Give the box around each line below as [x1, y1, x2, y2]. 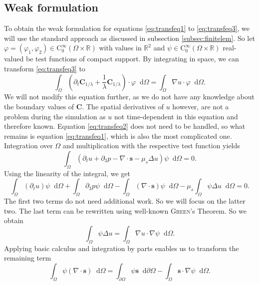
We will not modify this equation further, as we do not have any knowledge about [4, 91, 255, 102]
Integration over [4, 140, 53, 151]
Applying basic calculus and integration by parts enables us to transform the [4, 243, 239, 253]
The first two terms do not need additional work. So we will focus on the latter [4, 196, 246, 206]
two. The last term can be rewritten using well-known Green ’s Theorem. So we [4, 205, 247, 216]
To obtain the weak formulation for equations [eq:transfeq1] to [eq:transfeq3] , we [4, 23, 250, 33]
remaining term [4, 253, 51, 263]
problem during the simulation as [4, 111, 106, 121]
